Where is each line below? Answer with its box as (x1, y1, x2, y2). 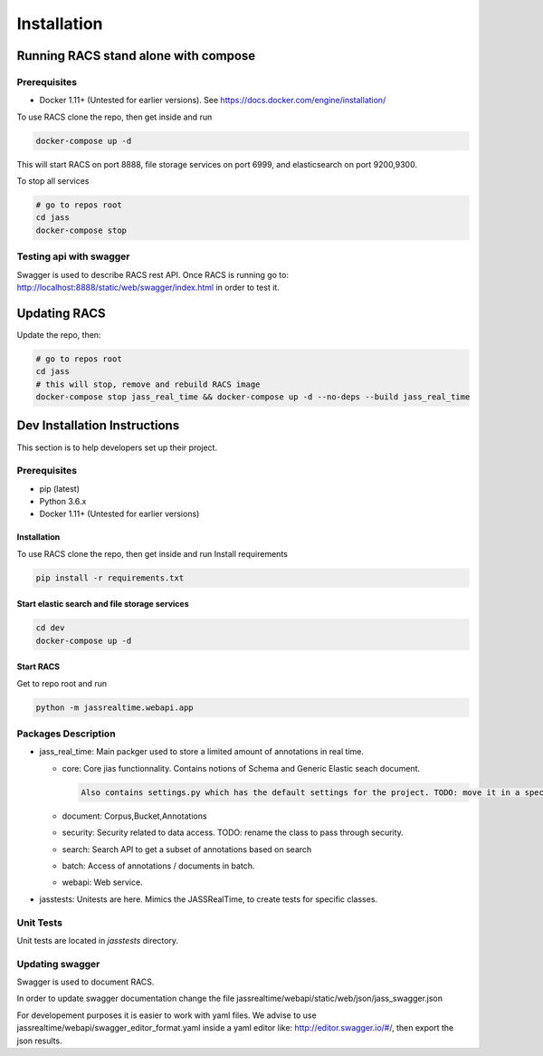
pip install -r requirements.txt (35, 572, 185, 583)
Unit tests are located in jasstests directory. (16, 935, 179, 946)
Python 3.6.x (39, 496, 87, 507)
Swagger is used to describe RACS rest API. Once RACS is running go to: (16, 269, 290, 280)
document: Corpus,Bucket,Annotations (62, 811, 207, 821)
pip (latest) (39, 483, 81, 494)
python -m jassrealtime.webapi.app (35, 702, 194, 713)
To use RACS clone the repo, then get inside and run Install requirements (16, 548, 289, 559)
